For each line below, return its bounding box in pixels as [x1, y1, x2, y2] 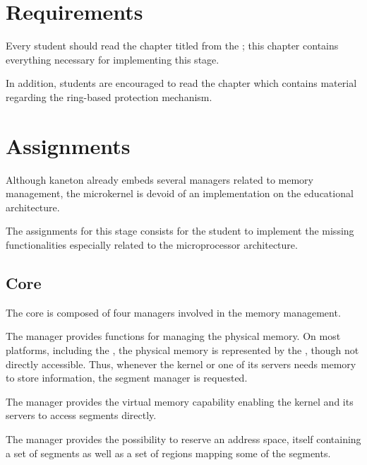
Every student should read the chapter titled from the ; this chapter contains [6, 38, 339, 53]
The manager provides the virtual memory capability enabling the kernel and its [6, 394, 354, 408]
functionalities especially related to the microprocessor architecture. [6, 237, 298, 252]
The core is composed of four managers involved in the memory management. [6, 305, 341, 319]
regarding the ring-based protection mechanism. [6, 89, 212, 104]
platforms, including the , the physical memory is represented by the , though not [6, 342, 359, 357]
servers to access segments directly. [6, 408, 157, 423]
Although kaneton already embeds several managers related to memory [6, 172, 313, 187]
